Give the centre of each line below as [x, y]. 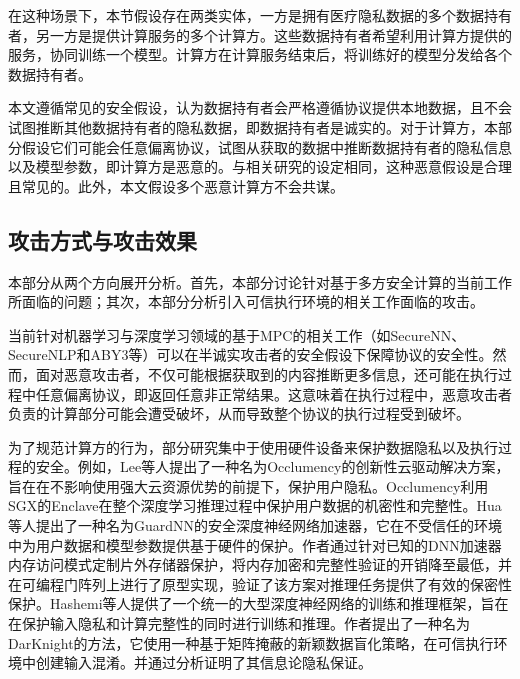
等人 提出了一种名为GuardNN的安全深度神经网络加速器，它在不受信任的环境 [255, 525]
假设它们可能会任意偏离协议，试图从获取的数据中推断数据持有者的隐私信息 [266, 146]
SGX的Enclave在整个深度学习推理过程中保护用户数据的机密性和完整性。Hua [255, 505]
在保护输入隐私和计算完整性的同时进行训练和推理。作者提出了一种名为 [239, 623]
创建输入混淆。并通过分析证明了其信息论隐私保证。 [203, 662]
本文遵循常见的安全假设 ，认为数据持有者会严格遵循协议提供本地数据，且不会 [260, 107]
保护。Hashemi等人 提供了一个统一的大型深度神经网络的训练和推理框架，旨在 [258, 603]
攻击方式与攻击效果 [102, 239]
